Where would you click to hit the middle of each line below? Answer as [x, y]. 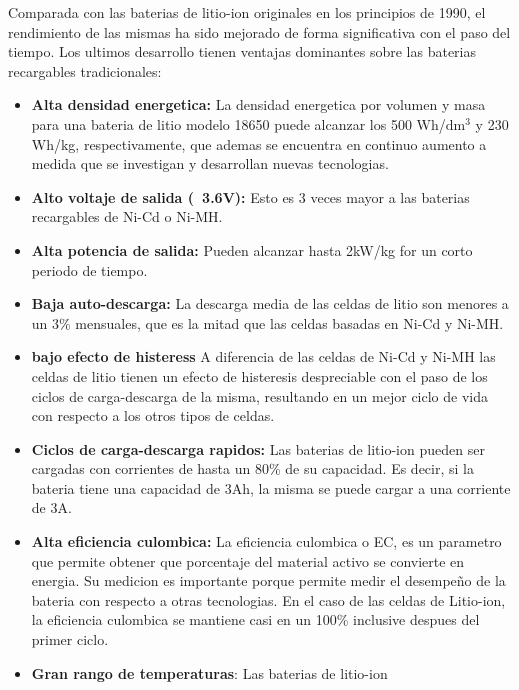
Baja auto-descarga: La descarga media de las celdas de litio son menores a [270, 303]
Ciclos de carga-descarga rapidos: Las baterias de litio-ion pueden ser [258, 448]
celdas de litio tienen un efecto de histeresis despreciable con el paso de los [259, 375]
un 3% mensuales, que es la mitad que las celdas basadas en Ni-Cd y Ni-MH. [267, 322]
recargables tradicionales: [85, 70]
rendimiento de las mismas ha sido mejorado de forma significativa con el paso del [259, 31]
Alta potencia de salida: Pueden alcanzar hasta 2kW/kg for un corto [252, 249]
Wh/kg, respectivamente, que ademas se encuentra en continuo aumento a [259, 143]
